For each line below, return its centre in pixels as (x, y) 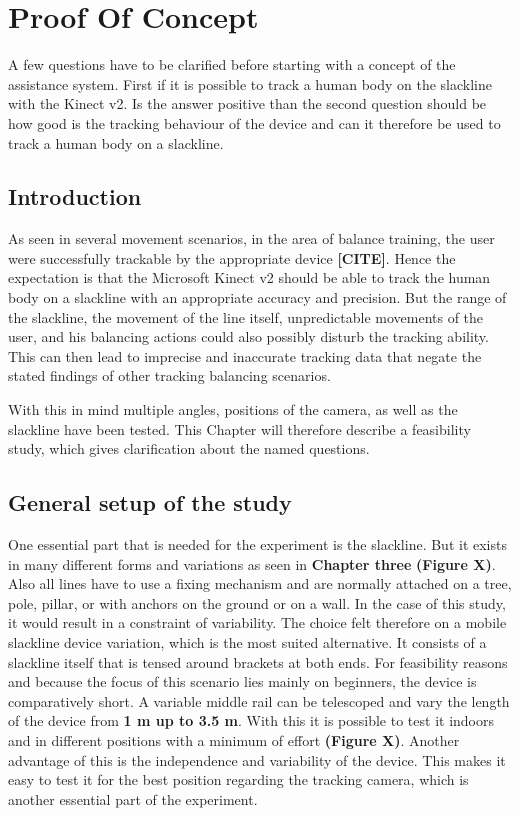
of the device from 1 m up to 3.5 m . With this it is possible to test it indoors (251, 720)
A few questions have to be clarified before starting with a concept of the (232, 64)
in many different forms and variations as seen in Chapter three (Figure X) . (252, 563)
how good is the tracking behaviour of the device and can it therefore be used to (254, 122)
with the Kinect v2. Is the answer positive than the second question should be (247, 103)
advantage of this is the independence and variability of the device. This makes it (257, 759)
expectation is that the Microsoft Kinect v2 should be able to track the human (249, 277)
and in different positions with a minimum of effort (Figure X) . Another (234, 739)
